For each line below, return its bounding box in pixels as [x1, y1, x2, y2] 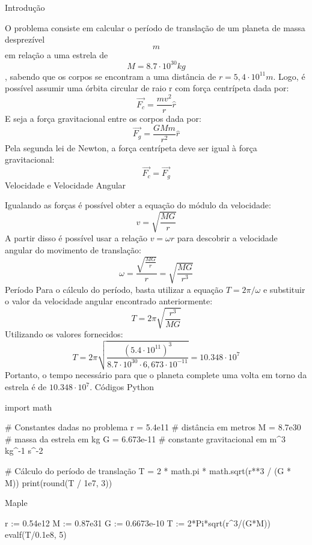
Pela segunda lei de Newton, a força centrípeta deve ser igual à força [5, 141, 257, 154]
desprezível [5, 33, 45, 46]
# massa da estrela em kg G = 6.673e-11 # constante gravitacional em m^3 [5, 432, 286, 445]
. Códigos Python [90, 381, 154, 393]
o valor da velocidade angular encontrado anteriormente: [5, 295, 213, 307]
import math [5, 400, 52, 413]
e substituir [263, 283, 305, 295]
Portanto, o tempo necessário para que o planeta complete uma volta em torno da [5, 369, 307, 381]
